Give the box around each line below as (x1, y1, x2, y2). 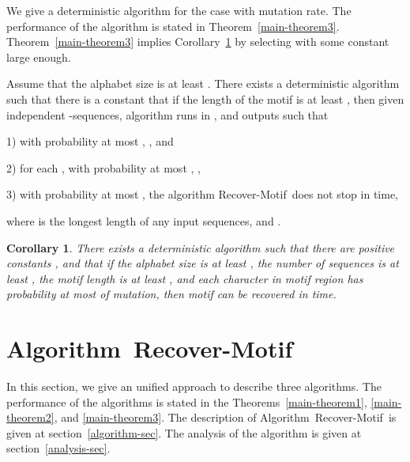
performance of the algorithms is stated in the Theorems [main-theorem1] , (6, 393, 367, 410)
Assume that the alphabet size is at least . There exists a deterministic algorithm (6, 75, 400, 92)
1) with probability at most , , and (6, 133, 174, 150)
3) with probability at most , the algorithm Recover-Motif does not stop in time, (6, 186, 398, 203)
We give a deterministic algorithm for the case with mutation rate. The (6, 2, 352, 18)
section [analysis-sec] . (6, 440, 111, 456)
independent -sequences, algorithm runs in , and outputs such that (6, 106, 329, 123)
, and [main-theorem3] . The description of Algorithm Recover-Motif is (54, 409, 397, 426)
